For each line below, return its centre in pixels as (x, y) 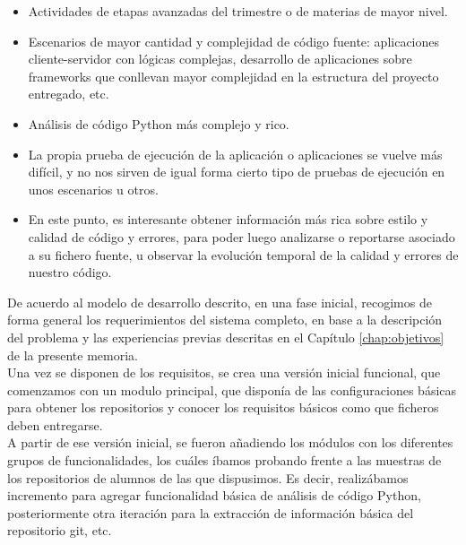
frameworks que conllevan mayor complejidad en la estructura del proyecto (233, 76)
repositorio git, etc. (60, 530)
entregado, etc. (69, 94)
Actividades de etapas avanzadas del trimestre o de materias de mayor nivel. (238, 11)
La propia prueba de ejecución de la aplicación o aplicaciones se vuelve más (235, 154)
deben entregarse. (55, 424)
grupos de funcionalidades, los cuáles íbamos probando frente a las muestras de (224, 460)
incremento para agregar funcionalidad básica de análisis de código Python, (214, 495)
